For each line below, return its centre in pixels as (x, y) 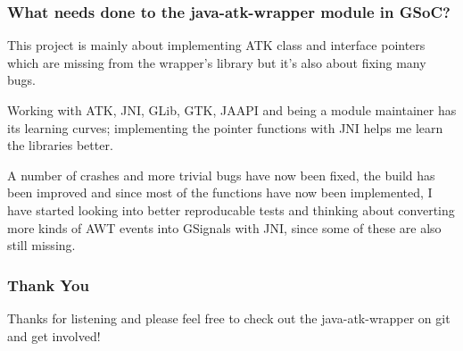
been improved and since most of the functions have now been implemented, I (220, 192)
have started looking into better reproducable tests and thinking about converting (231, 209)
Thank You (48, 284)
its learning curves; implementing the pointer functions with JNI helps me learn (225, 127)
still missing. (41, 245)
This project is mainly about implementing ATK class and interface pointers (216, 45)
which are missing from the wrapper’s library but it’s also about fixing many (217, 62)
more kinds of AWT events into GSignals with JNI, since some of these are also (224, 227)
